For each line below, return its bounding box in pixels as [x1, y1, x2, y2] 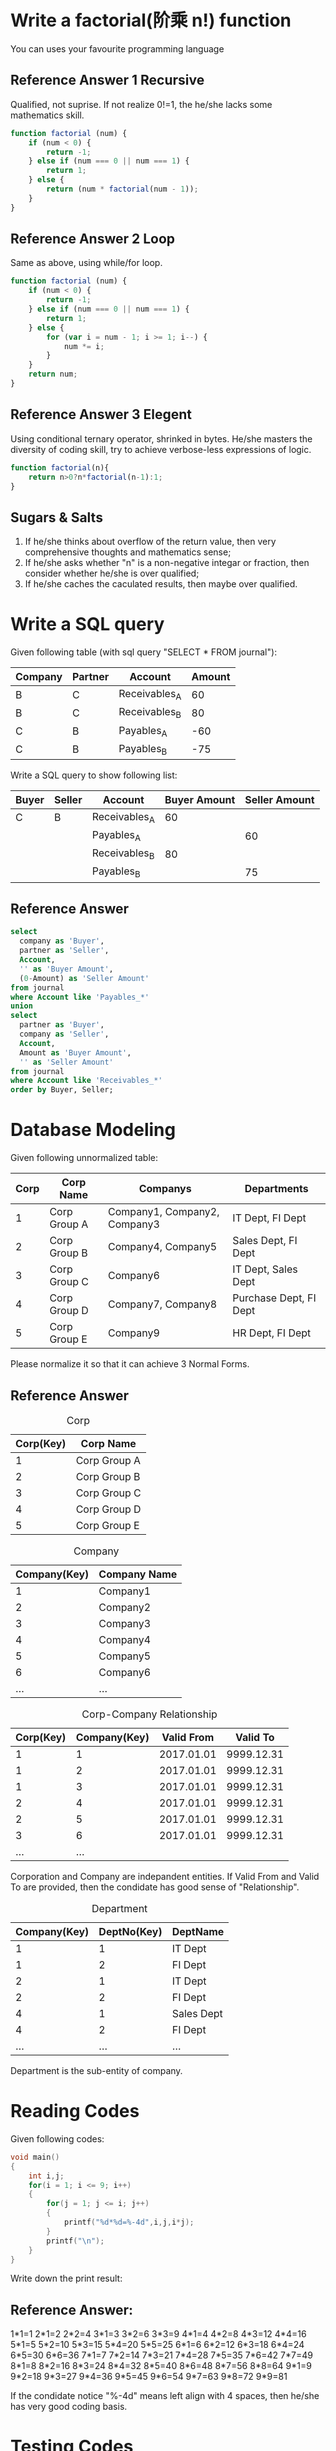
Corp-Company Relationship [81, 1707, 218, 1721]
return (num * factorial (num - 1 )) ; [46, 184, 199, 194]
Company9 [107, 1326, 160, 1340]
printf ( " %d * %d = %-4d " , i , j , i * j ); [63, 2217, 195, 2227]
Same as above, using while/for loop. [10, 257, 163, 269]
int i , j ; [28, 2171, 65, 2181]
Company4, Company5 [107, 1240, 218, 1254]
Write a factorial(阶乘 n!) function [10, 9, 292, 32]
